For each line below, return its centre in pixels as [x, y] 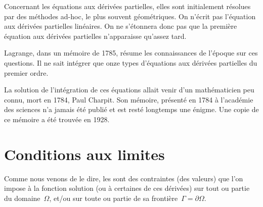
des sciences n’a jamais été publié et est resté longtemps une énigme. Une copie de [131, 109]
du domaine [22, 198]
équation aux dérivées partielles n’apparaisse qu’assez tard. [95, 36]
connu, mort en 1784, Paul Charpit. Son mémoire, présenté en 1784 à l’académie [129, 99]
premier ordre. [26, 72]
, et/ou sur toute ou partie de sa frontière [114, 198]
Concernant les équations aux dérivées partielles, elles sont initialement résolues [127, 6]
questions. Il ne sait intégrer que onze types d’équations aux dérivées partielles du [131, 62]
